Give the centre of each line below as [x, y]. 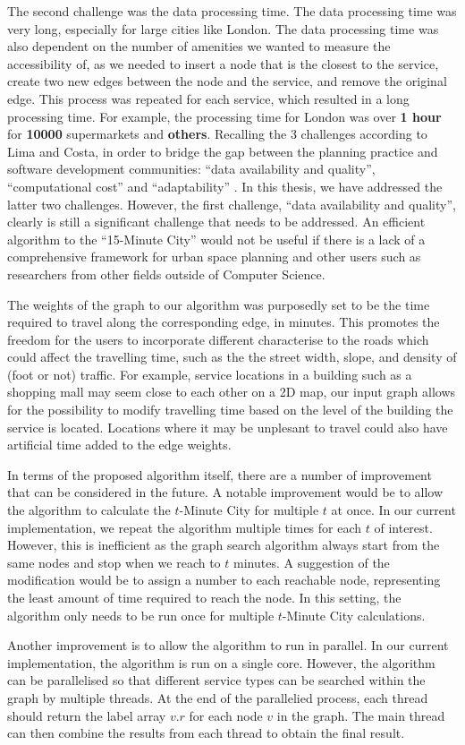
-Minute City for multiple [249, 510]
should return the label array [87, 715]
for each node [226, 715]
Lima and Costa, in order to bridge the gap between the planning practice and [223, 151]
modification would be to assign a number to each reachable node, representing [224, 580]
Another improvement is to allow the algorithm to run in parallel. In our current [228, 645]
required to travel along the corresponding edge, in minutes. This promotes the [224, 322]
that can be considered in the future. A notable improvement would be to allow [225, 492]
